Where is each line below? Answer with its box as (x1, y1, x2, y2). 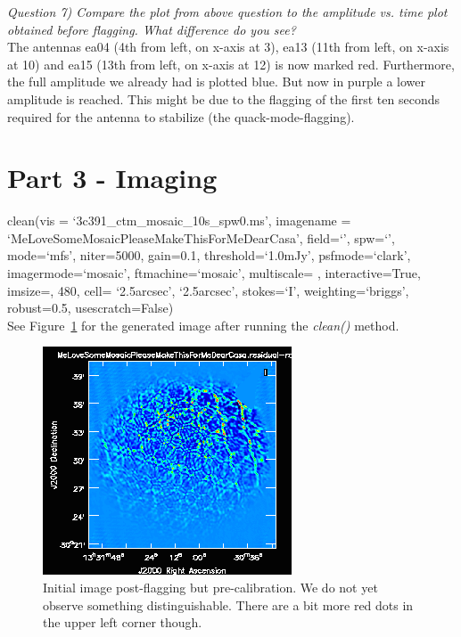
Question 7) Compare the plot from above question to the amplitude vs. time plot (7, 3, 448, 20)
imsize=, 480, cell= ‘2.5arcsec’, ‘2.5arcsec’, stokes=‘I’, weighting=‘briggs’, (7, 281, 409, 299)
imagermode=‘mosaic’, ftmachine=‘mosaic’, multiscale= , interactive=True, (7, 264, 421, 282)
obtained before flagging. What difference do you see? (7, 20, 296, 38)
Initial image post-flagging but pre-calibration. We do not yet (43, 578, 378, 597)
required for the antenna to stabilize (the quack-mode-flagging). (7, 107, 355, 126)
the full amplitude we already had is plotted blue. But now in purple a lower (7, 72, 426, 91)
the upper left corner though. (43, 613, 202, 632)
